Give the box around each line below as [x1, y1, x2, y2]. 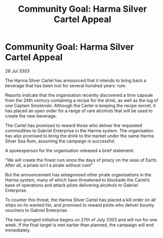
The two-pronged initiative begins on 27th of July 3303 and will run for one [5, 216, 158, 222]
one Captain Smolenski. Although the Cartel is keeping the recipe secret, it [5, 102, 156, 108]
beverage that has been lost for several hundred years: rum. [5, 82, 127, 89]
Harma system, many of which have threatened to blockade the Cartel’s [5, 177, 150, 183]
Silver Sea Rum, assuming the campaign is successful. [5, 138, 115, 144]
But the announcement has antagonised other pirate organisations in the [5, 171, 152, 177]
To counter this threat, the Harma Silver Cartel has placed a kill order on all [5, 197, 156, 203]
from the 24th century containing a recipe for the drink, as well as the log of [5, 97, 159, 103]
